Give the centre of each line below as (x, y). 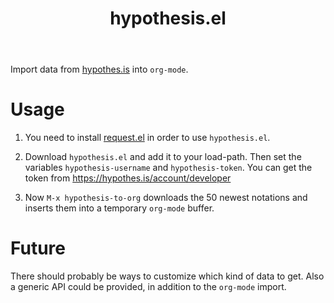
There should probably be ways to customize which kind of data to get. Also (167, 276)
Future (38, 248)
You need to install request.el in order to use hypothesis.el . (147, 138)
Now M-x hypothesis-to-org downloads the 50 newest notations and (166, 198)
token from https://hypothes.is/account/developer (128, 178)
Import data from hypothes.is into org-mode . (99, 69)
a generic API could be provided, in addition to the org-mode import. (148, 287)
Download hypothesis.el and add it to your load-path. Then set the (163, 157)
